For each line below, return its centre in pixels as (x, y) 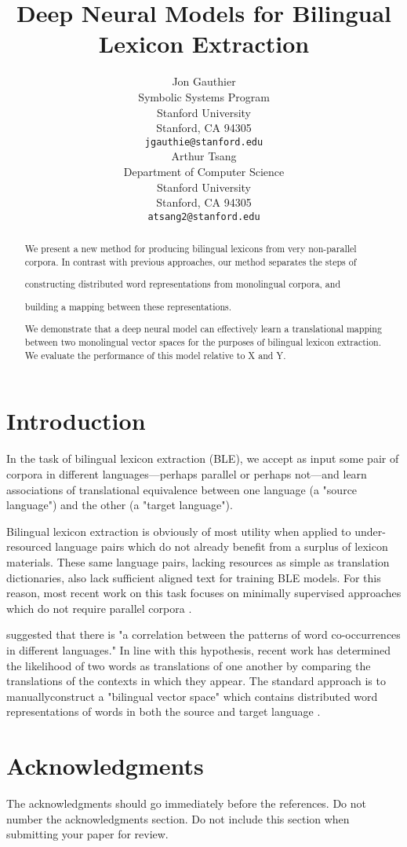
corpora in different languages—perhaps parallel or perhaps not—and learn (187, 473)
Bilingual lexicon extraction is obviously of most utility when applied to (179, 531)
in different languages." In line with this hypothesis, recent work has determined (198, 649)
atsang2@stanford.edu (204, 216)
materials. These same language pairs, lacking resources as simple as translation (198, 561)
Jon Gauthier (204, 81)
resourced (29, 546)
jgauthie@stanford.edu (204, 142)
